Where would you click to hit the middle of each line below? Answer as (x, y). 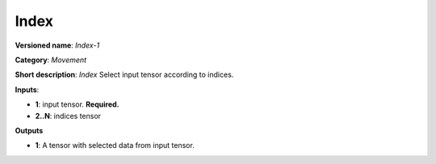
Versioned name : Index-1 (57, 45)
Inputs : (27, 90)
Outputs (29, 130)
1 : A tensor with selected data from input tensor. (115, 145)
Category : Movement (51, 60)
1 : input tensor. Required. (77, 104)
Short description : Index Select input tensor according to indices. (124, 75)
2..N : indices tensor (68, 116)
